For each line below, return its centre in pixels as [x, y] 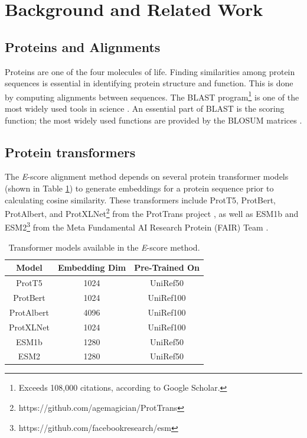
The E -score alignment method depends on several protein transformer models [147, 176]
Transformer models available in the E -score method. [104, 247]
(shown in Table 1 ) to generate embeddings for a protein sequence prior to [139, 188]
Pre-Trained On [167, 267]
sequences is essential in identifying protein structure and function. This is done [149, 83]
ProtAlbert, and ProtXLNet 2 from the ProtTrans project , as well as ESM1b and [152, 212]
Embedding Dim [92, 267]
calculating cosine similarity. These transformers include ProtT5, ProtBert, [140, 199]
